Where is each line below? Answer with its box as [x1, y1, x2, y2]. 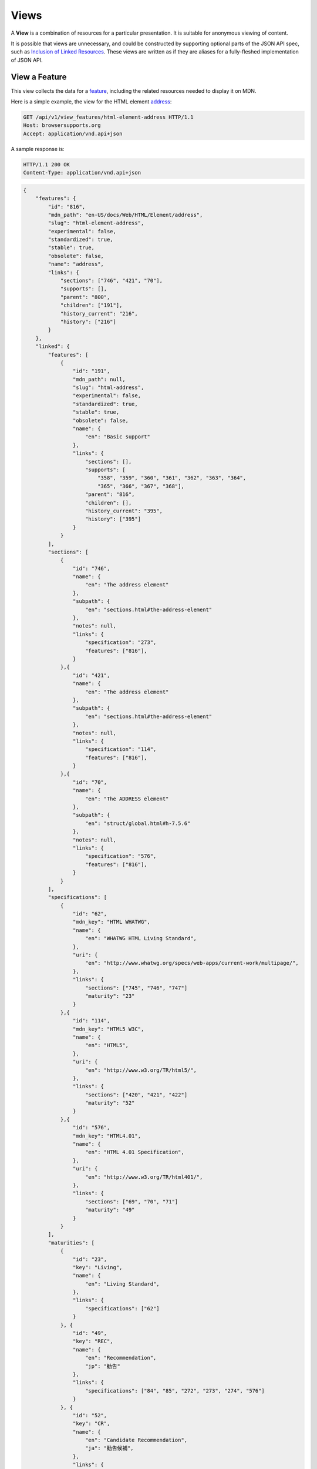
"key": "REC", [72, 1338, 114, 1345]
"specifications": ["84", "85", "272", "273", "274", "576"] [85, 1387, 265, 1394]
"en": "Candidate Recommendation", [85, 1437, 188, 1444]
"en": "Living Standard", [85, 1280, 160, 1287]
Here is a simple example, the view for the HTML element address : [11, 98, 172, 105]
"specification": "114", [85, 746, 157, 753]
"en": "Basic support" [85, 434, 151, 440]
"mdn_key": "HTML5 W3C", [72, 1025, 144, 1032]
